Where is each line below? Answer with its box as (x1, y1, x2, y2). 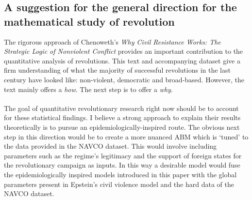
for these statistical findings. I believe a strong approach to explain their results (4, 112, 241, 123)
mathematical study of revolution (4, 14, 175, 29)
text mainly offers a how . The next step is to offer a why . (4, 84, 173, 94)
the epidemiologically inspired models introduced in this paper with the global (4, 169, 237, 179)
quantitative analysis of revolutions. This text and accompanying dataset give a (4, 55, 240, 65)
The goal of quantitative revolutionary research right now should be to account (4, 103, 239, 113)
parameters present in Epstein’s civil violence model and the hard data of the (4, 179, 234, 189)
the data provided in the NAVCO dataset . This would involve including (4, 141, 217, 151)
